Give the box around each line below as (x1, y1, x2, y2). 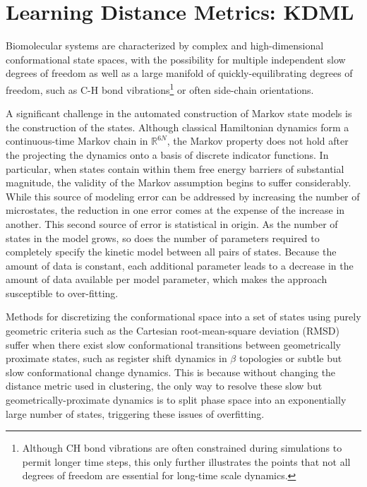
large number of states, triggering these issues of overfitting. (6, 406, 265, 421)
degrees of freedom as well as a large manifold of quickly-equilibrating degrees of (6, 66, 353, 80)
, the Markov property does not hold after (167, 133, 349, 148)
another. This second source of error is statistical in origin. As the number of (6, 216, 338, 231)
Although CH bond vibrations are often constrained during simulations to (22, 440, 342, 455)
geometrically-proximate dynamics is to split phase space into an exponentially (6, 392, 347, 407)
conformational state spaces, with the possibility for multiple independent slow (6, 52, 346, 66)
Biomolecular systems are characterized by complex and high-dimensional (6, 38, 324, 53)
